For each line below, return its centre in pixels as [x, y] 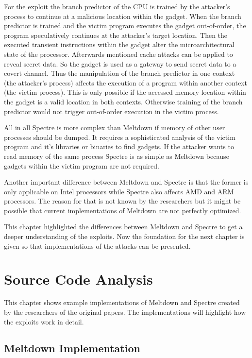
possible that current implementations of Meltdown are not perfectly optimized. [123, 210]
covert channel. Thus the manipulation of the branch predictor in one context [119, 73]
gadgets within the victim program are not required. [82, 165]
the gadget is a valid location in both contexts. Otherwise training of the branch [123, 101]
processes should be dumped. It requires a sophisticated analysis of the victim [120, 137]
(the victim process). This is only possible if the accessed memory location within [125, 92]
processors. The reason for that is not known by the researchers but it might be [122, 201]
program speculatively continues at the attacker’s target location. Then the [116, 35]
